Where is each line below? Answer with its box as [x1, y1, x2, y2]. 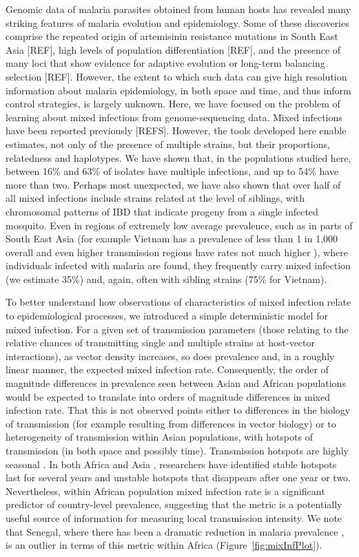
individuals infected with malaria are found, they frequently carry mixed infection [6, 258, 351, 273]
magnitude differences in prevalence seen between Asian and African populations [6, 376, 346, 390]
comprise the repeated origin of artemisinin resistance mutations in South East [6, 29, 338, 43]
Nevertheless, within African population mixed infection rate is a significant [6, 483, 325, 498]
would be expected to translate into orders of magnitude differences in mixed [6, 389, 330, 403]
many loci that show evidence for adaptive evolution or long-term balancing [6, 56, 325, 70]
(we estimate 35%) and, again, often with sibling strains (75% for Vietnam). [6, 271, 327, 286]
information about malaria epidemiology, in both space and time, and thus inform [6, 83, 351, 97]
